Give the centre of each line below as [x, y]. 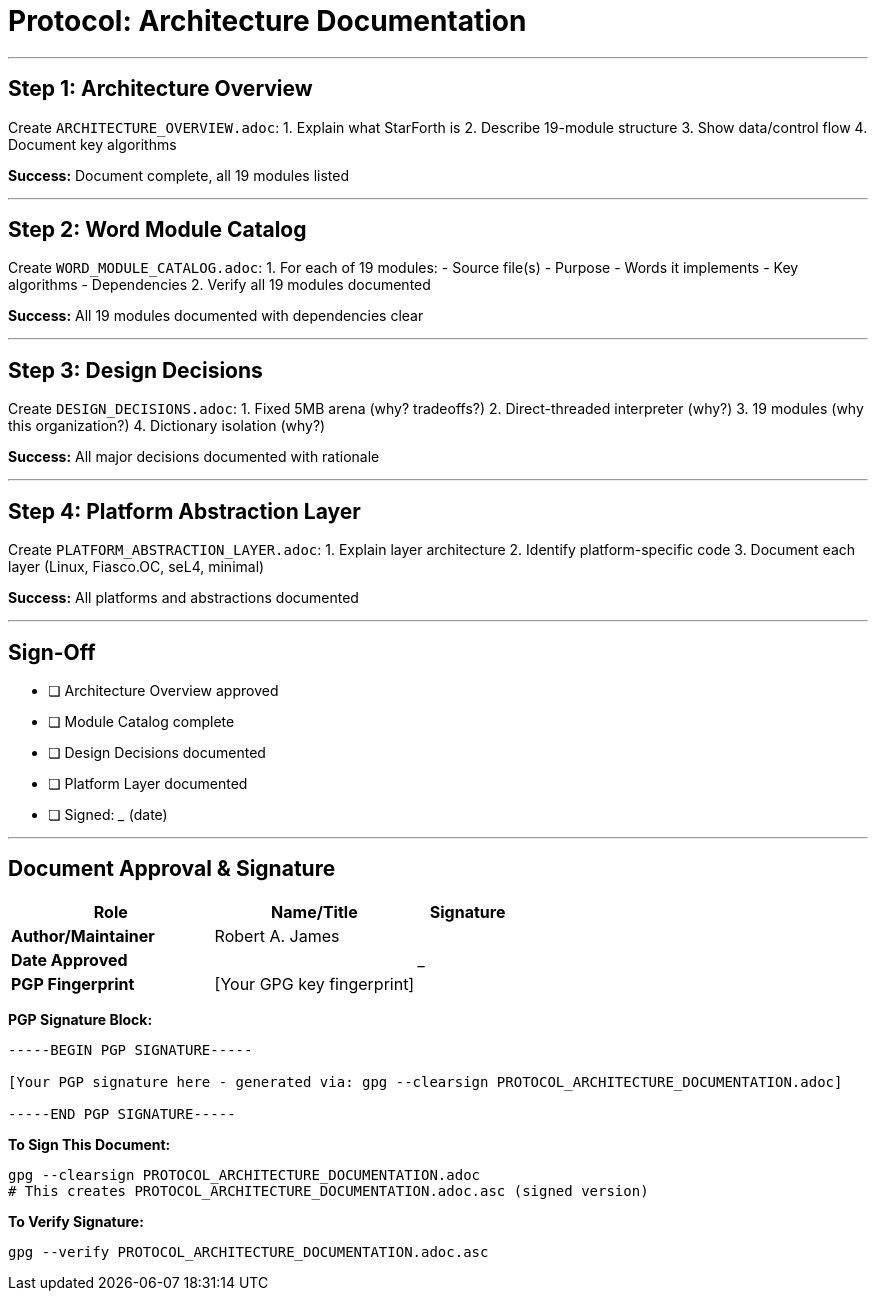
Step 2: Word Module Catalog [157, 230]
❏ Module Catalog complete [141, 721]
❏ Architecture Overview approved [163, 690]
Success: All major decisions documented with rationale [194, 457]
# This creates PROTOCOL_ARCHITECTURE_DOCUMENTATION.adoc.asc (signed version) [328, 1190]
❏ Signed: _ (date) [108, 814]
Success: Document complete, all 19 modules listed [178, 175]
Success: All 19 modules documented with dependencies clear [216, 316]
